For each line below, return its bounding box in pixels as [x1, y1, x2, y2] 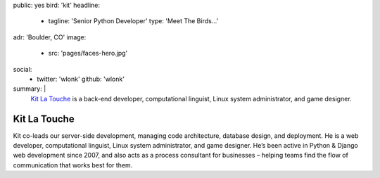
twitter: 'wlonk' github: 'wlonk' [37, 75, 125, 83]
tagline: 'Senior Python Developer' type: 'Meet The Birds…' [48, 17, 219, 25]
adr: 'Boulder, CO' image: [13, 32, 87, 42]
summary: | [13, 84, 46, 93]
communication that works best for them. [13, 160, 133, 169]
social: [13, 65, 32, 73]
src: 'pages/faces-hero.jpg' [48, 49, 128, 58]
